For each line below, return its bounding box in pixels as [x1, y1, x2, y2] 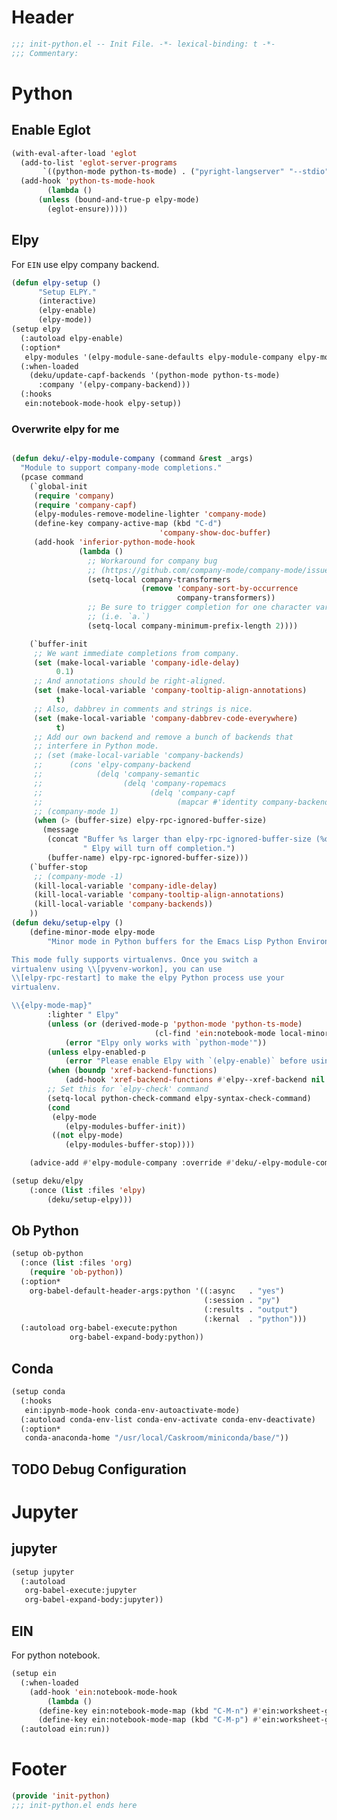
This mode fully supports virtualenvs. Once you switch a [11, 954, 258, 965]
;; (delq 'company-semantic [33, 769, 200, 780]
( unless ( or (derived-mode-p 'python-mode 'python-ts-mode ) [47, 1019, 303, 1029]
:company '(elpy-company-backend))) [37, 380, 191, 390]
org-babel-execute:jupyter [24, 1586, 138, 1596]
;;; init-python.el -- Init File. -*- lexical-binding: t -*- [11, 39, 276, 49]
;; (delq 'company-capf [33, 787, 236, 798]
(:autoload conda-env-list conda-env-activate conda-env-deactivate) [20, 1414, 316, 1425]
